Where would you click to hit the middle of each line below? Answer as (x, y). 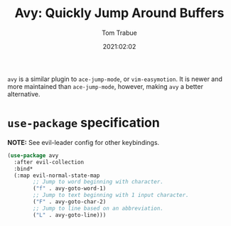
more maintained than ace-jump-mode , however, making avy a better (106, 86)
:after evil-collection (49, 162)
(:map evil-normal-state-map (57, 176)
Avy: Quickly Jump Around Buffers (119, 13)
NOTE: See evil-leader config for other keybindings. (84, 142)
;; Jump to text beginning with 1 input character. (111, 195)
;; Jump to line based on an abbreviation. (98, 208)
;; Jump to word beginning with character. (98, 182)
